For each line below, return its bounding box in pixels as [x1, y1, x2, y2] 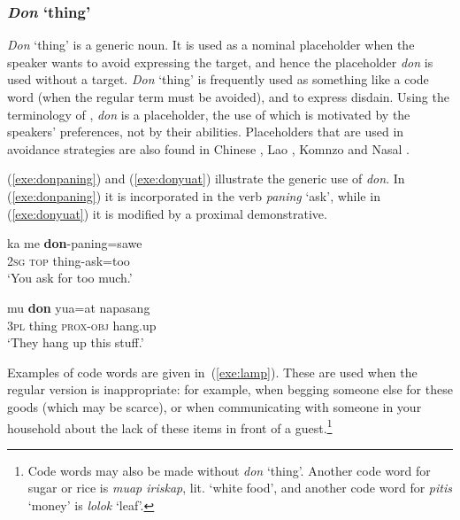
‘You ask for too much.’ [7, 268, 133, 287]
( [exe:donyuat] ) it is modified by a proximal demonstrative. [7, 204, 327, 222]
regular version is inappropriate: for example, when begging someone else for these [7, 380, 453, 399]
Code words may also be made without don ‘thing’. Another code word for [27, 461, 431, 479]
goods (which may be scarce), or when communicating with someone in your [7, 397, 422, 415]
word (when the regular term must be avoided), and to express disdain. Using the [7, 88, 449, 105]
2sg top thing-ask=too [7, 251, 130, 269]
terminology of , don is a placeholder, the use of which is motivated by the [7, 105, 410, 123]
